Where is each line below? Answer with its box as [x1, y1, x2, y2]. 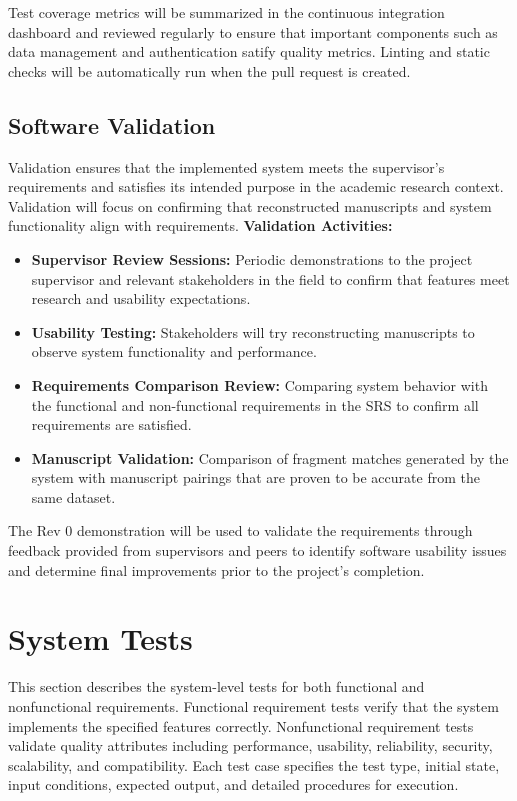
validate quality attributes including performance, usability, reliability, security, [8, 735, 493, 756]
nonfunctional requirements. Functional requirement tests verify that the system [8, 695, 499, 716]
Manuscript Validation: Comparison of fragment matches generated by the [31, 447, 509, 468]
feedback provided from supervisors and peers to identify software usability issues [8, 540, 507, 561]
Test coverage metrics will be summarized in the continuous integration [8, 2, 445, 22]
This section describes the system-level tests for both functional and [8, 676, 425, 697]
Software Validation [8, 109, 216, 140]
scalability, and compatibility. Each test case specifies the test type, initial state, [8, 754, 500, 775]
